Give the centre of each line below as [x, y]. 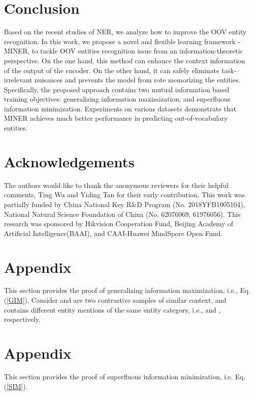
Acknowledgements [69, 161]
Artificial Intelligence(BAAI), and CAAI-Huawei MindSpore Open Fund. [113, 233]
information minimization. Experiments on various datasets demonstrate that [120, 108]
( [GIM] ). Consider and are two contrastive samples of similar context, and [115, 300]
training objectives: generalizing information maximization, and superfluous [117, 99]
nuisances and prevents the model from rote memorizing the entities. [138, 80]
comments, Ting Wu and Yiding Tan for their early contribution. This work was [125, 195]
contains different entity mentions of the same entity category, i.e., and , [112, 309]
